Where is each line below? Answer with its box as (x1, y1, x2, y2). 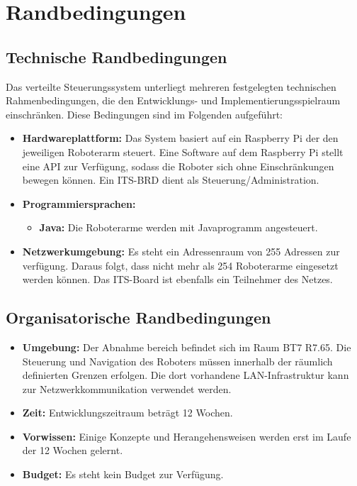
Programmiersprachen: (22, 196, 136, 211)
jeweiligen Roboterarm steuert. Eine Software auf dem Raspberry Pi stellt (22, 144, 344, 159)
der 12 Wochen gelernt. (22, 443, 123, 458)
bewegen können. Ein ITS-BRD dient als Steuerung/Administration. (22, 172, 319, 187)
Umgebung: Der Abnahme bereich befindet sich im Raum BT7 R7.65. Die (22, 339, 351, 354)
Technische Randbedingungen (6, 45, 227, 67)
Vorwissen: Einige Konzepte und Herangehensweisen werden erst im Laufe (22, 429, 351, 443)
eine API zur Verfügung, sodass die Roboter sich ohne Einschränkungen (22, 158, 334, 173)
